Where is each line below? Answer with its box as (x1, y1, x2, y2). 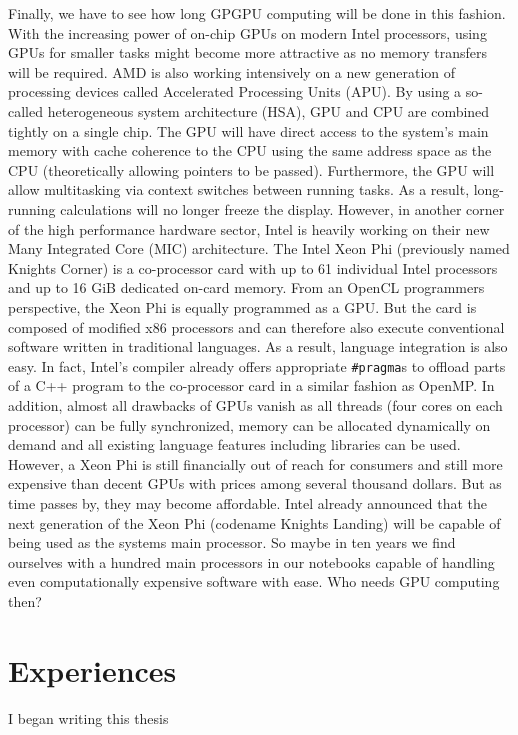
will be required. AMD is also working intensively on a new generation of (8, 61, 456, 82)
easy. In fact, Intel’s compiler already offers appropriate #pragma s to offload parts (8, 355, 506, 376)
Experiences (8, 649, 177, 690)
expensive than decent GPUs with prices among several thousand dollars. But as (8, 473, 502, 494)
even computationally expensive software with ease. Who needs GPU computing (8, 571, 500, 592)
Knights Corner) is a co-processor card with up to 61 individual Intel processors (8, 257, 498, 278)
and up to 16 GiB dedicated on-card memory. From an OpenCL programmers (8, 277, 485, 298)
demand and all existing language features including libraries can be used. (8, 434, 461, 455)
